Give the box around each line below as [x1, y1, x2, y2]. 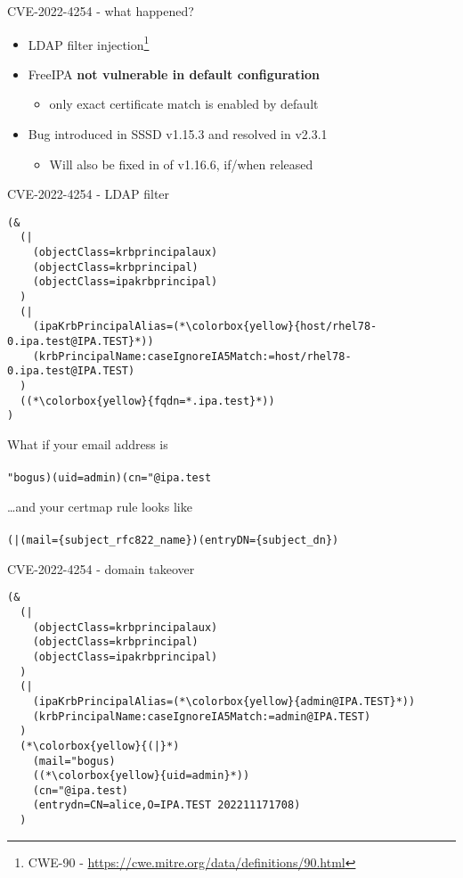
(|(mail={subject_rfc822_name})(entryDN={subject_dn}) [7, 534, 339, 547]
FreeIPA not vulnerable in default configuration [28, 64, 320, 83]
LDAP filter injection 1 [28, 32, 150, 53]
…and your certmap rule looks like [7, 496, 192, 515]
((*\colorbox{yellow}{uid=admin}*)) [32, 769, 250, 783]
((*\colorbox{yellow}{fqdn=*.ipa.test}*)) [20, 394, 275, 407]
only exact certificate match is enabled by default [49, 94, 319, 113]
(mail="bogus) [32, 754, 116, 767]
